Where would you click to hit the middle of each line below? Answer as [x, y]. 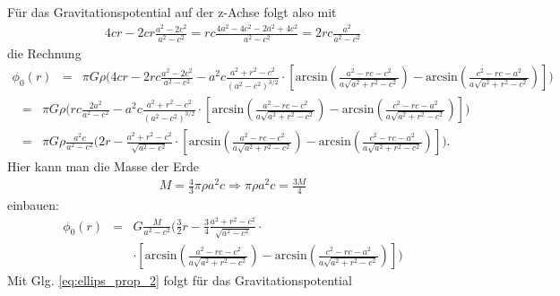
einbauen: [33, 205]
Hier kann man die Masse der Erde [103, 166]
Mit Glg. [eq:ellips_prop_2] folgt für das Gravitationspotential [180, 280]
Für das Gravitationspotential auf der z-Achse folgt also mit [172, 12]
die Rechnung [44, 52]
